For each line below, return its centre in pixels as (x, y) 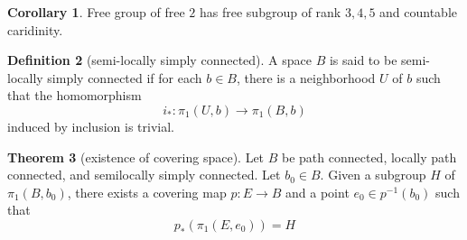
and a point (318, 192)
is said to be (363, 60)
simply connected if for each (125, 77)
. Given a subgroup (373, 175)
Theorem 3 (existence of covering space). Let (136, 157)
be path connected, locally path (369, 157)
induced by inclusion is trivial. (91, 126)
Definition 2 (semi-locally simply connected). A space (159, 60)
